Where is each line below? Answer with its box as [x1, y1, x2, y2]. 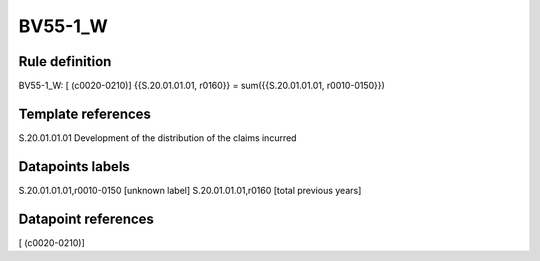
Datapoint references [18, 210, 155, 227]
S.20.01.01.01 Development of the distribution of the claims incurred [18, 131, 297, 144]
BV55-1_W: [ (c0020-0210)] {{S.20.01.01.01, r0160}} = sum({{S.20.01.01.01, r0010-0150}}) [18, 80, 385, 92]
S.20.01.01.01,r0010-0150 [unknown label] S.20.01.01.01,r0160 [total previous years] [18, 184, 362, 196]
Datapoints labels [18, 158, 130, 175]
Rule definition [18, 53, 112, 70]
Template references [18, 105, 152, 122]
